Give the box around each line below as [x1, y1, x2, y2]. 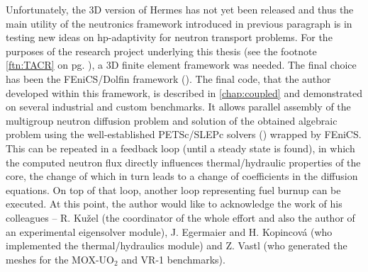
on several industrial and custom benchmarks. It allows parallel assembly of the [6, 99, 351, 114]
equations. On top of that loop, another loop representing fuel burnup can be [6, 182, 341, 197]
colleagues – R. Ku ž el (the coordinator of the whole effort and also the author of [6, 210, 355, 225]
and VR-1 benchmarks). [121, 251, 225, 266]
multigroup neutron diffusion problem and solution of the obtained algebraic [6, 113, 338, 127]
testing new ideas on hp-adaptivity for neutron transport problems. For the [6, 30, 333, 45]
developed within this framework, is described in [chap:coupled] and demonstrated [6, 85, 362, 100]
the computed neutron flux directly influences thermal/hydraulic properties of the [6, 154, 361, 169]
